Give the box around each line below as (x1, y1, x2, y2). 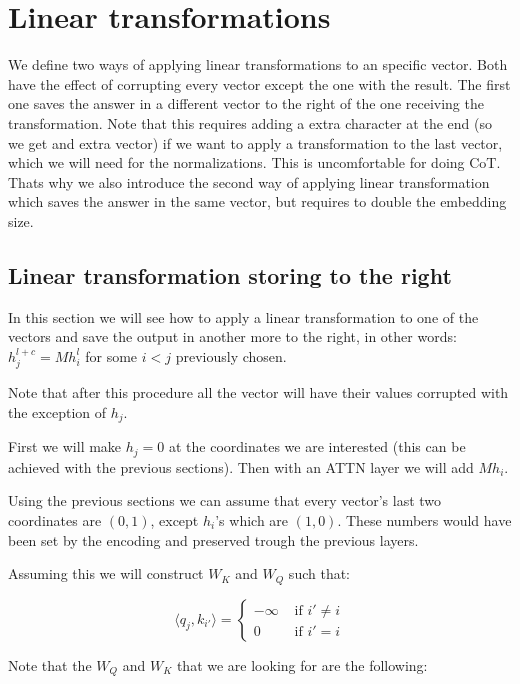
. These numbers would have (337, 509, 512, 530)
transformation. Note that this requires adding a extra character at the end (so (8, 112, 492, 133)
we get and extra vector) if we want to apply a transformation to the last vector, (8, 132, 503, 153)
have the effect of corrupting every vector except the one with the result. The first (8, 73, 511, 94)
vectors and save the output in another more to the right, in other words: (8, 326, 457, 347)
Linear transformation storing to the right (8, 259, 452, 290)
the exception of (8, 401, 106, 422)
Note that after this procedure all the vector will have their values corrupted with (8, 382, 509, 403)
